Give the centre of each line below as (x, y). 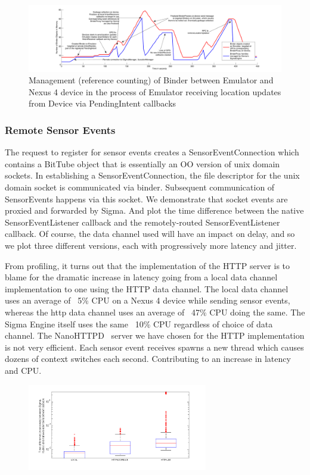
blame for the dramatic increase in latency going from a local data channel (141, 277)
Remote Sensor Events (60, 129)
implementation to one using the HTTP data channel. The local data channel (147, 288)
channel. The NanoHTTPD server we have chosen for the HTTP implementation (155, 335)
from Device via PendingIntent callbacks (103, 103)
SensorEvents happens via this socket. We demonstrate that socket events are (146, 199)
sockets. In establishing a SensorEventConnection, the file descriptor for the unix (152, 175)
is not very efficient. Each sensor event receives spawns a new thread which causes (154, 347)
